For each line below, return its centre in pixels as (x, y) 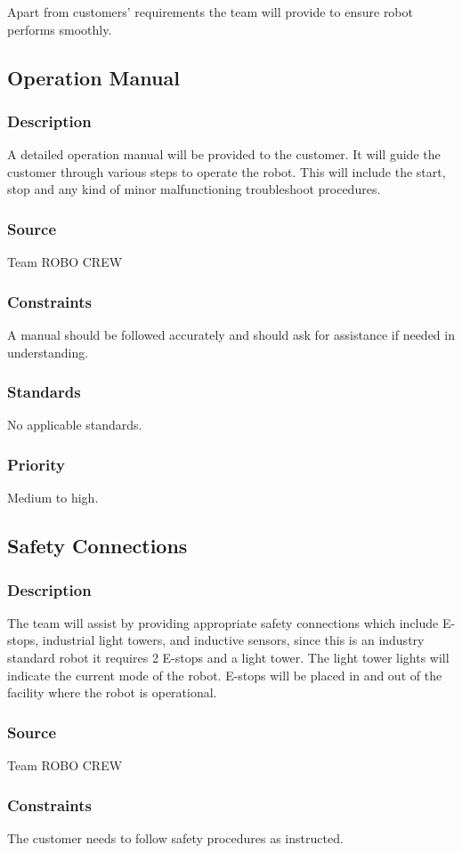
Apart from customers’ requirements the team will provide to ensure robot (210, 12)
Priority (36, 464)
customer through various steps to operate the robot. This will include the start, (227, 171)
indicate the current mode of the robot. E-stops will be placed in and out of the (225, 675)
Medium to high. (53, 498)
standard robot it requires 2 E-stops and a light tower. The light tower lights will (228, 657)
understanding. (48, 352)
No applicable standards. (75, 425)
